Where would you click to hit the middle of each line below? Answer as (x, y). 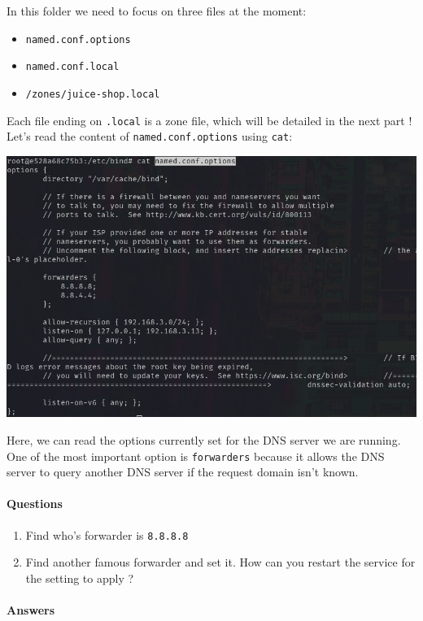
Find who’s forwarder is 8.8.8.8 (107, 534)
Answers (31, 610)
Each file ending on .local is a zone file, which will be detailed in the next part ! (209, 120)
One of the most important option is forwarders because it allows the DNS (196, 456)
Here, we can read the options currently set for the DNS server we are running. (204, 439)
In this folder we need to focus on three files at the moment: (157, 11)
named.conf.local (72, 67)
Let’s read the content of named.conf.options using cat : (150, 136)
